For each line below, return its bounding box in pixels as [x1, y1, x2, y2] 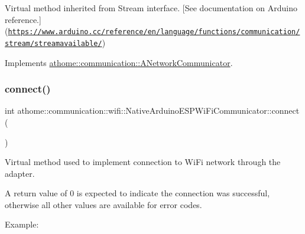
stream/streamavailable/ [5, 39, 102, 48]
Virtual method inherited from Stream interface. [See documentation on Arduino [5, 2, 297, 14]
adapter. [5, 167, 35, 179]
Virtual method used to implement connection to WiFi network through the [5, 156, 281, 168]
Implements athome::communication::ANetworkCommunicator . [5, 56, 233, 68]
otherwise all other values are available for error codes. [5, 198, 202, 210]
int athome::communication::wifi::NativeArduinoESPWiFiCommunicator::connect [5, 104, 300, 117]
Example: [5, 218, 39, 230]
